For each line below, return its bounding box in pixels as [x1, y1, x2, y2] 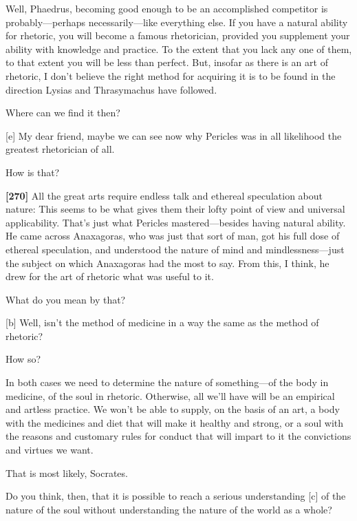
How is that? [6, 164, 60, 179]
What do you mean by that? [6, 292, 126, 306]
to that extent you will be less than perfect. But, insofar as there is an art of [6, 55, 328, 70]
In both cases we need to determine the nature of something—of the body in [6, 375, 329, 390]
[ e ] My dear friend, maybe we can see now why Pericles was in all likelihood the [6, 128, 342, 142]
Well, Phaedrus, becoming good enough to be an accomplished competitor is [6, 1, 328, 15]
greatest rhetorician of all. [6, 142, 115, 156]
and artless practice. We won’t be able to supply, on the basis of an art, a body [6, 402, 340, 416]
